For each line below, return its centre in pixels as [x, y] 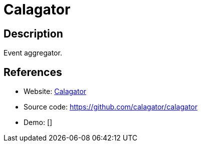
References [33, 72]
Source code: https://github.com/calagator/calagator [111, 107]
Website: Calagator [55, 91]
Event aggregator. [33, 53]
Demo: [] [38, 122]
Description [33, 33]
